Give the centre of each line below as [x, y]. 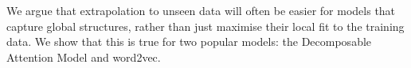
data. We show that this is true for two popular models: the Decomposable [189, 42]
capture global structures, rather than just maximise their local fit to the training [205, 26]
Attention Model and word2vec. [84, 57]
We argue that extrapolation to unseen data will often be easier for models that [201, 10]
